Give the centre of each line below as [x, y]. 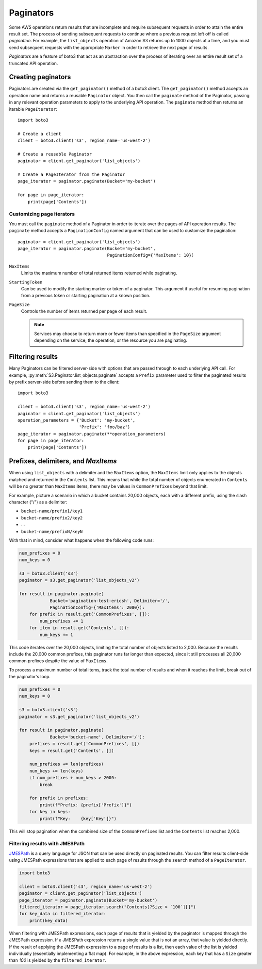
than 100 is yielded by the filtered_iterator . [57, 960]
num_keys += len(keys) [56, 771]
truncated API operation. [33, 63]
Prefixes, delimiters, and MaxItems [63, 461]
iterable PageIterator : [33, 109]
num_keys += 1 [56, 635]
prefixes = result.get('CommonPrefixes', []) [84, 744]
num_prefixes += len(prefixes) [66, 764]
